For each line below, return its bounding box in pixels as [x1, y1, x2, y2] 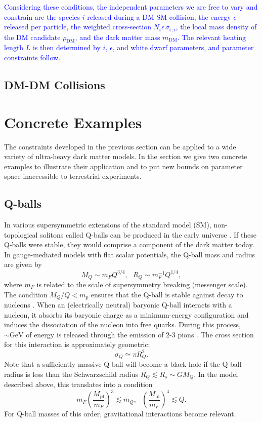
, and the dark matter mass [75, 31, 160, 42]
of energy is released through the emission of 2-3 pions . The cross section [26, 329, 254, 339]
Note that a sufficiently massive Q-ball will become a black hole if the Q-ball [4, 359, 242, 369]
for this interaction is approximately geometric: [4, 339, 150, 350]
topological [4, 229, 38, 240]
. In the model [194, 368, 238, 379]
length [4, 42, 24, 53]
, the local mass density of [176, 21, 257, 32]
